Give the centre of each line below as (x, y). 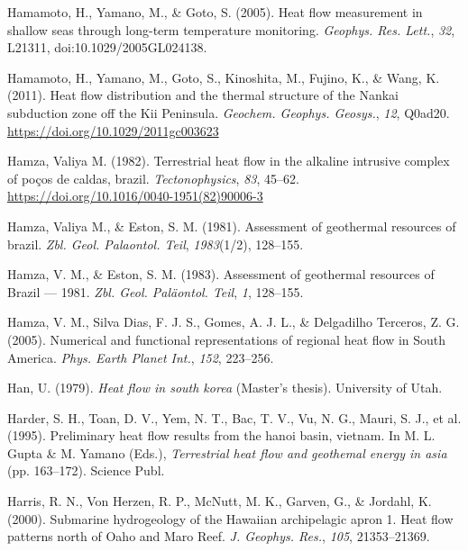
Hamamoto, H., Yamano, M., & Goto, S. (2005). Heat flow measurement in (215, 12)
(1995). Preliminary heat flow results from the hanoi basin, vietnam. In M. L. (221, 435)
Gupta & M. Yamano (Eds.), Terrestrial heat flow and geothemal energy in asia (227, 452)
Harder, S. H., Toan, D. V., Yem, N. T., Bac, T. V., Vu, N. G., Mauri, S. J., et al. (234, 417)
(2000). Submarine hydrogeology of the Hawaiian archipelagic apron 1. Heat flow (230, 518)
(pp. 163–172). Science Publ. (86, 470)
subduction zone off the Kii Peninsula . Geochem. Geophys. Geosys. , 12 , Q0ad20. (229, 112)
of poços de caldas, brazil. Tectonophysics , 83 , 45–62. (153, 178)
